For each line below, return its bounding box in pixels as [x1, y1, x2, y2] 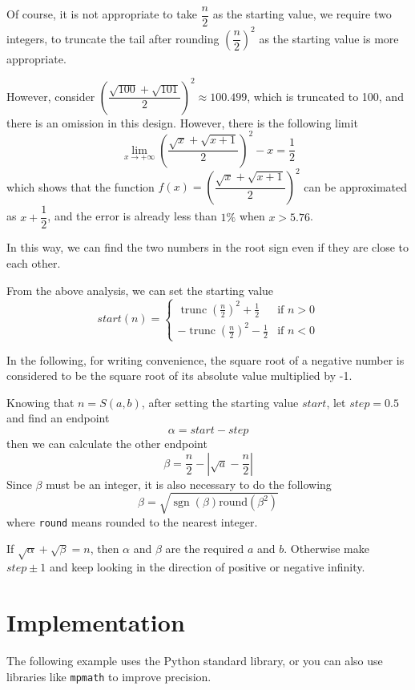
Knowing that [6, 393, 75, 410]
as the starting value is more [259, 30, 399, 46]
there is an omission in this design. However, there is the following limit [6, 114, 358, 131]
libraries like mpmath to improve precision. [6, 668, 212, 684]
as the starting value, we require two [212, 6, 392, 22]
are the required [165, 540, 244, 557]
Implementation [6, 605, 185, 638]
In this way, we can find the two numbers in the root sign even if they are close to [6, 239, 409, 256]
